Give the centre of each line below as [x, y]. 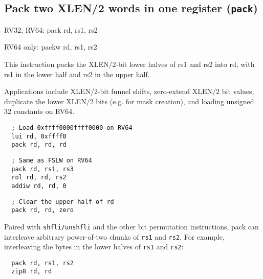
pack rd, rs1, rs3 [43, 169]
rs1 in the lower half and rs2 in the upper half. [77, 74]
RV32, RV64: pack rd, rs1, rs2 [51, 29]
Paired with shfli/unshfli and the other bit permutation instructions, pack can [131, 226]
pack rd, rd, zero [43, 210]
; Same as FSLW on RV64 [52, 160]
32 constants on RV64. [39, 111]
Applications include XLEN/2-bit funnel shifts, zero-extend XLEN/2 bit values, [129, 91]
